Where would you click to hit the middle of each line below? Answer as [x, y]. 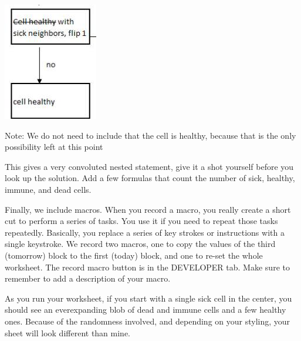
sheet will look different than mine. [68, 332]
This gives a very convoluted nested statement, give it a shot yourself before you [149, 166]
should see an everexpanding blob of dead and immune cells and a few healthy [146, 310]
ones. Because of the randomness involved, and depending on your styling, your [148, 321]
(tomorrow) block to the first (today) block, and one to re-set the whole [134, 255]
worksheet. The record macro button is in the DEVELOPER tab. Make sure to [147, 267]
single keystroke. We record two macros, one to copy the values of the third [140, 244]
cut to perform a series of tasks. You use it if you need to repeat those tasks [141, 221]
